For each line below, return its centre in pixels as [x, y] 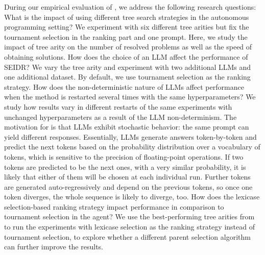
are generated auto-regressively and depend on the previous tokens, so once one [128, 186]
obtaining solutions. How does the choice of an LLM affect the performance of [126, 56]
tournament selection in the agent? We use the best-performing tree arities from [129, 216]
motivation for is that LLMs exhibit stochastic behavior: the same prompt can [127, 127]
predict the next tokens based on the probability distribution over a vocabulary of [132, 147]
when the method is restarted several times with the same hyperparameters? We [130, 97]
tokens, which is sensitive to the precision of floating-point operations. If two [124, 156]
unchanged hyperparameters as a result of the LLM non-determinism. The [121, 117]
